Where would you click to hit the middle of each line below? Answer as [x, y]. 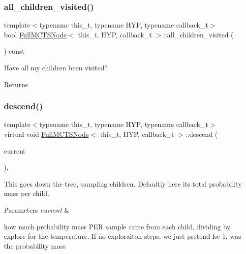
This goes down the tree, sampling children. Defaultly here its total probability [123, 183]
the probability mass [35, 245]
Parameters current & [37, 209]
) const [15, 51]
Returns [16, 84]
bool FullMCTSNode [35, 34]
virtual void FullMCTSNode [46, 134]
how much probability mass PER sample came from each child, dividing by [117, 226]
